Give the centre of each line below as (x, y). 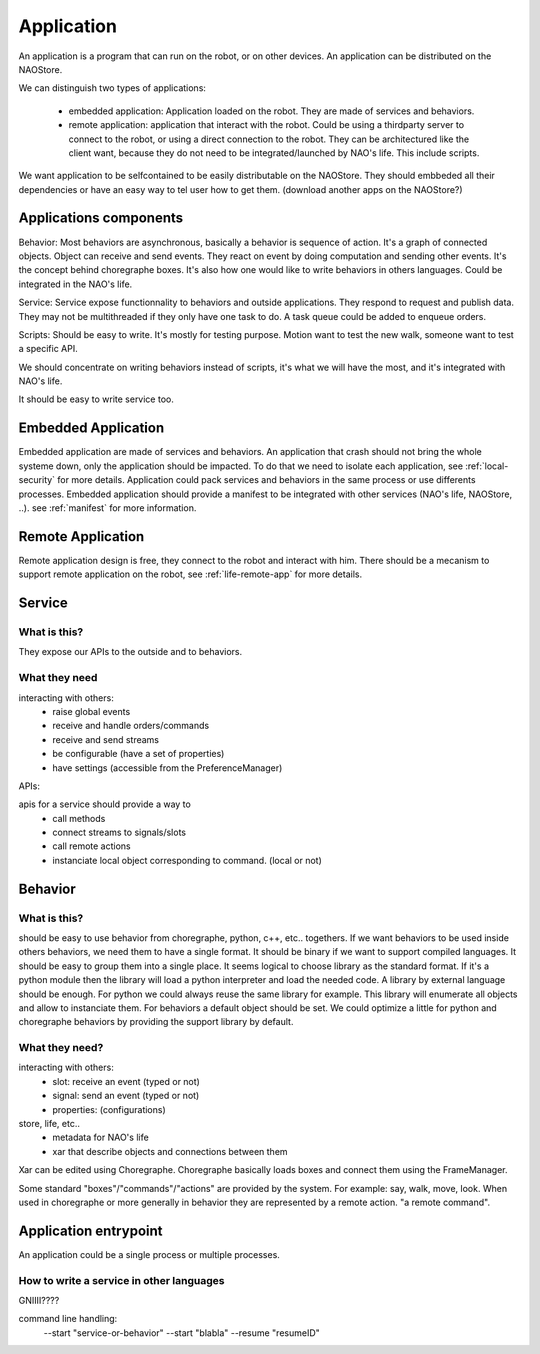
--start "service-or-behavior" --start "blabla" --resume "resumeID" (181, 1332)
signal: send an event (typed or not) (126, 1096)
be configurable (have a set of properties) (138, 754)
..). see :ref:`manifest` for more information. (107, 507)
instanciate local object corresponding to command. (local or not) (187, 860)
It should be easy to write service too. (96, 399)
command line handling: (68, 1319)
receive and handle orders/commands (131, 726)
